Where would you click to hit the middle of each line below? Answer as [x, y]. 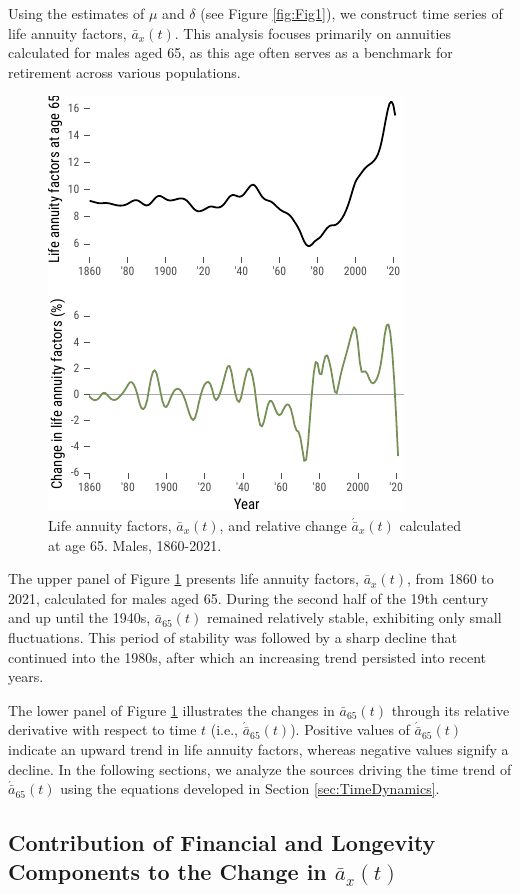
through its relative [450, 709]
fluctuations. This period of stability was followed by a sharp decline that [232, 636]
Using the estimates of [76, 13]
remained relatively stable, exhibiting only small [354, 617]
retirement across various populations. [124, 71]
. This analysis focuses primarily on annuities [313, 32]
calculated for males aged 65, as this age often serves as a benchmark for [230, 52]
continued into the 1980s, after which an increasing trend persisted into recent [247, 656]
